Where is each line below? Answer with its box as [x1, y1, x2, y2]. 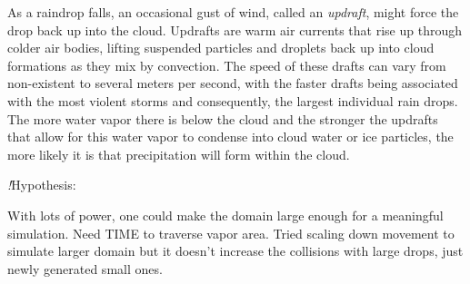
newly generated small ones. [7, 259, 163, 278]
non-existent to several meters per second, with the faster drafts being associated [7, 73, 458, 93]
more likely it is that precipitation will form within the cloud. [7, 144, 350, 163]
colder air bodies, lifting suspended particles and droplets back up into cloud [7, 38, 435, 57]
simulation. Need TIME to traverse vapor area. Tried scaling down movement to [7, 223, 455, 242]
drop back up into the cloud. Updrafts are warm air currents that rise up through [7, 20, 462, 39]
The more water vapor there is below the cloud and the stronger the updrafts [7, 109, 438, 128]
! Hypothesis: [7, 175, 76, 194]
